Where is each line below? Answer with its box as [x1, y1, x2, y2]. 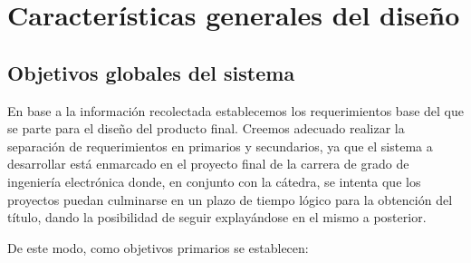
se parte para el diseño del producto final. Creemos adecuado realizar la [7, 119, 405, 138]
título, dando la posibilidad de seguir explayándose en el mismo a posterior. [7, 208, 427, 227]
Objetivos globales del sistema [7, 58, 295, 86]
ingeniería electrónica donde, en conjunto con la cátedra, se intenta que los [7, 171, 421, 190]
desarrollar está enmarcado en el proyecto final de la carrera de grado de [7, 154, 409, 173]
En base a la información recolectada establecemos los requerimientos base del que [7, 101, 464, 120]
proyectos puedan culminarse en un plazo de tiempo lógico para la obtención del [7, 190, 453, 209]
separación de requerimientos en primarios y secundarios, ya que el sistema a [7, 136, 433, 155]
